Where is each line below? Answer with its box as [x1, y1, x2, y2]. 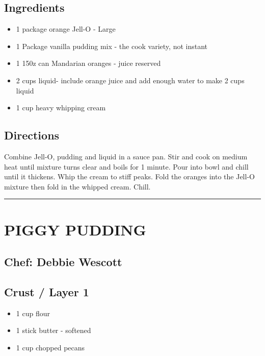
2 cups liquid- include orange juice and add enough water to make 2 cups [16, 75, 245, 85]
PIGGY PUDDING [4, 219, 146, 240]
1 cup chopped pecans [16, 342, 85, 352]
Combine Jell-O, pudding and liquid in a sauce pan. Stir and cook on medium [4, 151, 248, 161]
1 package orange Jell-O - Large [16, 23, 116, 34]
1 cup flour [16, 307, 50, 318]
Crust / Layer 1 [4, 283, 89, 299]
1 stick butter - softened [16, 325, 91, 336]
